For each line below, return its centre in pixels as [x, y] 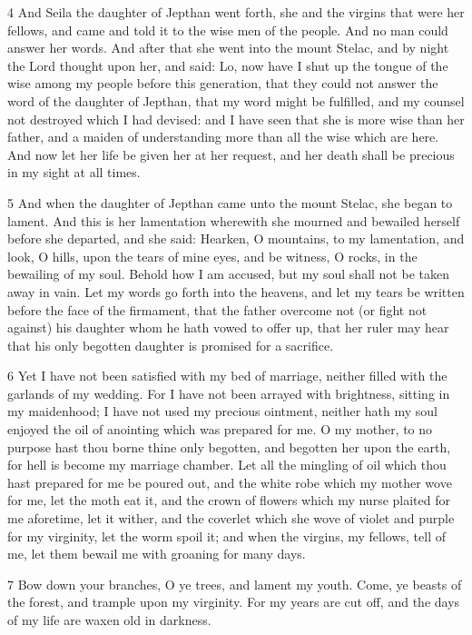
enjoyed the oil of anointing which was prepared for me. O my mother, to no [220, 429]
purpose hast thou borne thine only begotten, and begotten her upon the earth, [229, 446]
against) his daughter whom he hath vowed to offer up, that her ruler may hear [228, 327]
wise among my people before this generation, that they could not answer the [223, 83]
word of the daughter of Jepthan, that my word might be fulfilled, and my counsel [236, 100]
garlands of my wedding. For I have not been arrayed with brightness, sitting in [229, 393]
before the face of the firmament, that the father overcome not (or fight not [217, 309]
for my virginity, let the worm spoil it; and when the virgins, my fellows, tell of [227, 536]
